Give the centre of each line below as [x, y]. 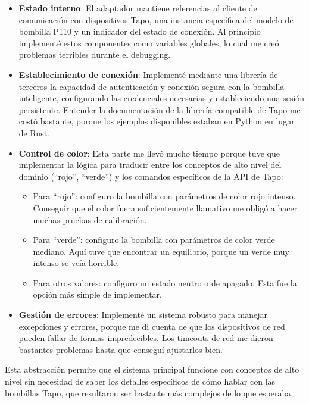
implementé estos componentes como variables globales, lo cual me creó [149, 43]
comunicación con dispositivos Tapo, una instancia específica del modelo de [156, 19]
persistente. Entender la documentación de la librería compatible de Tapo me [160, 109]
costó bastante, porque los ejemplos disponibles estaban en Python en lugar [157, 121]
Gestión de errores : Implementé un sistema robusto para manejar [143, 315]
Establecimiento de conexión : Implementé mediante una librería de [148, 74]
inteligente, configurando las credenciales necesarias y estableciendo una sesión [162, 98]
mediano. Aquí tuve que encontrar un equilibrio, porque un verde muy [161, 251]
